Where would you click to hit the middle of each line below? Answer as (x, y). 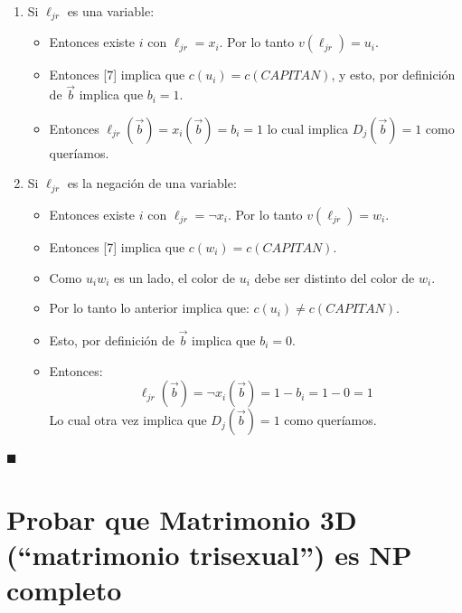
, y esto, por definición (393, 75)
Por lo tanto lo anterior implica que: (149, 308)
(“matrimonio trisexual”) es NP (209, 555)
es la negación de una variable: (152, 183)
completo (64, 590)
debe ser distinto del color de (335, 277)
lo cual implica (308, 128)
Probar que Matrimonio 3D (182, 519)
